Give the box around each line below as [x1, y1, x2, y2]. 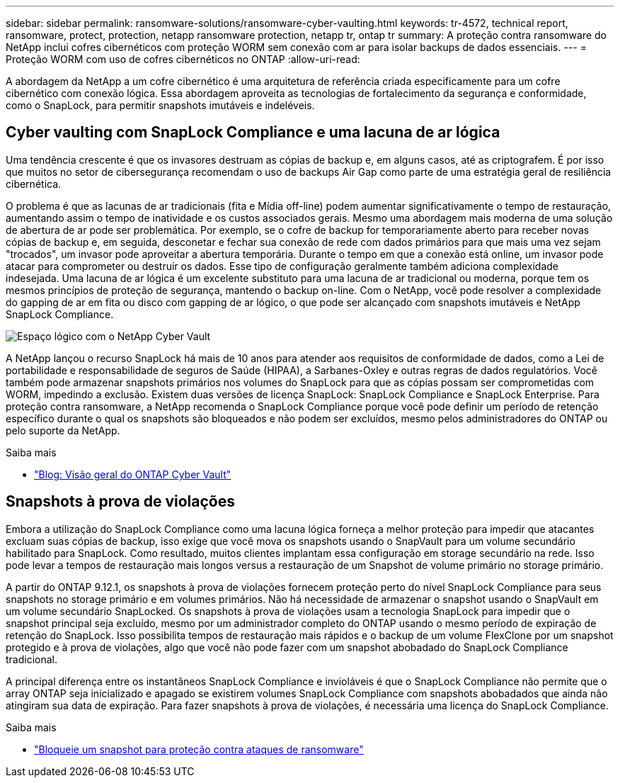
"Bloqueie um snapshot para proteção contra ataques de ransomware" [34, 743, 364, 755]
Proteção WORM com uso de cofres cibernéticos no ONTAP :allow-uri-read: [6, 53, 360, 65]
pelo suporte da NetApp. [6, 424, 120, 436]
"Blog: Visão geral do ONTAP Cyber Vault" [34, 468, 231, 480]
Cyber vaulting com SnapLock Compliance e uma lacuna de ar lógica [6, 123, 500, 142]
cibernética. [6, 177, 62, 190]
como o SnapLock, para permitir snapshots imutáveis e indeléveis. [6, 99, 315, 111]
